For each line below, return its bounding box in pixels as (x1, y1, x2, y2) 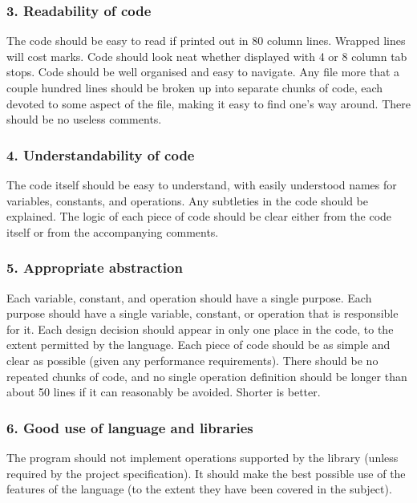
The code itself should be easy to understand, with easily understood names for (6, 176, 397, 193)
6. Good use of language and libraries (6, 417, 253, 437)
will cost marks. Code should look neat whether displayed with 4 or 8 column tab (6, 47, 407, 64)
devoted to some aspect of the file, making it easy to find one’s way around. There (6, 95, 411, 112)
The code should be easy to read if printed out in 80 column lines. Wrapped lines (6, 32, 406, 49)
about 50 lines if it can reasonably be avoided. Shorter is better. (6, 383, 321, 400)
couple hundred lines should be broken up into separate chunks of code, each (6, 79, 383, 95)
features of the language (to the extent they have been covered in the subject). (6, 481, 392, 497)
